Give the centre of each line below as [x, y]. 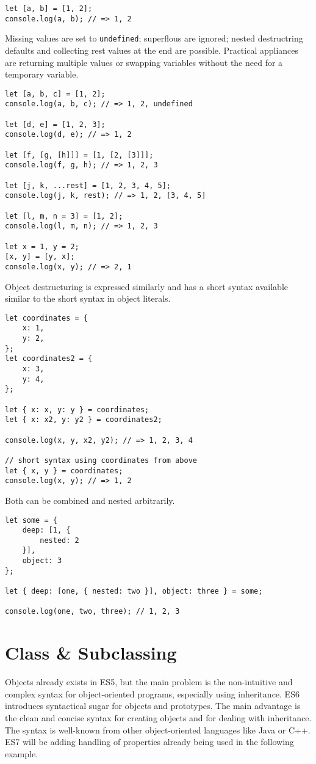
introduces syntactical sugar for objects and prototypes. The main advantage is [153, 706]
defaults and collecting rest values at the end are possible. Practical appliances [152, 50]
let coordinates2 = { [49, 359]
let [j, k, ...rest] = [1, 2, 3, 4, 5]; [88, 185]
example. [22, 753]
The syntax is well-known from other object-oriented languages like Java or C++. [158, 729]
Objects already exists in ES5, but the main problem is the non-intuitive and [149, 682]
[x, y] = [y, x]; [40, 257]
